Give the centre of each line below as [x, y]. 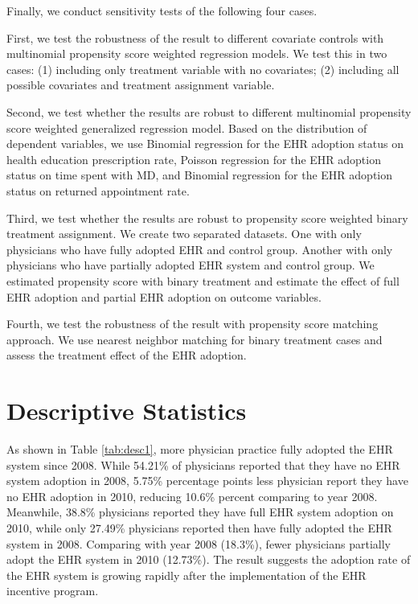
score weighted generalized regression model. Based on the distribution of [187, 127]
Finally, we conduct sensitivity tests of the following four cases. [162, 10]
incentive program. [53, 591]
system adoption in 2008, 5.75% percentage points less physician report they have [207, 481]
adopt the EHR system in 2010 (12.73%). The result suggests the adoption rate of [209, 559]
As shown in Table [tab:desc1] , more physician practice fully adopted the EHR [200, 449]
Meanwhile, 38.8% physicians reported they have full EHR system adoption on [200, 512]
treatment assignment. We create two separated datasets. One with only [184, 234]
